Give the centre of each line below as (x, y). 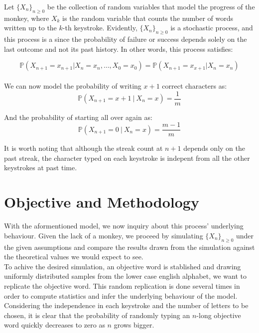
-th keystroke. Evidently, (100, 28)
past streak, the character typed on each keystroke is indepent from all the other (127, 158)
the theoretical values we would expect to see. (74, 257)
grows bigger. (134, 325)
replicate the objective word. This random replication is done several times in (122, 285)
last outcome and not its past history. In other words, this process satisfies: (119, 49)
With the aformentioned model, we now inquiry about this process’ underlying (124, 226)
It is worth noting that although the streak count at (83, 148)
